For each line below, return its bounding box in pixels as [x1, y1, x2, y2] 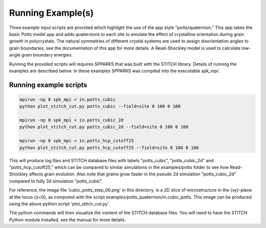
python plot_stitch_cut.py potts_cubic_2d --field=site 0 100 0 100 [19, 124, 189, 130]
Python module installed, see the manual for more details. [9, 217, 126, 223]
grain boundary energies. [21, 52, 73, 58]
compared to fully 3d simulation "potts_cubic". [9, 178, 103, 184]
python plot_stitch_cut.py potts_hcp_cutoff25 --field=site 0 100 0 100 [19, 145, 199, 150]
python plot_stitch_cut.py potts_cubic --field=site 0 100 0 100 [19, 104, 181, 109]
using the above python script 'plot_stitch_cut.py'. [9, 200, 110, 206]
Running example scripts [9, 81, 88, 89]
